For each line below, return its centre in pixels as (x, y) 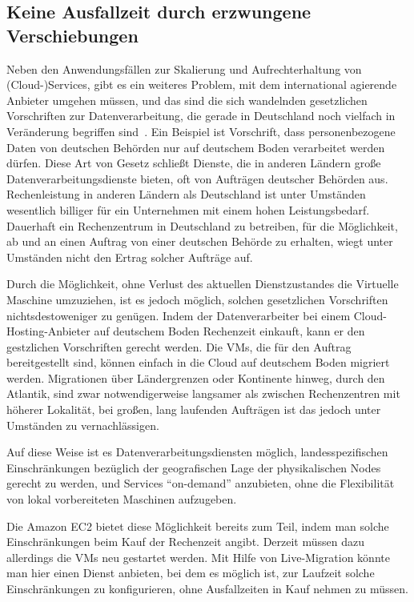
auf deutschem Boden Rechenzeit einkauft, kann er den (229, 331)
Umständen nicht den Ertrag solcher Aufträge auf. (130, 257)
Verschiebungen (72, 35)
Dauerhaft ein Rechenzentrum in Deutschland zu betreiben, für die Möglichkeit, (202, 225)
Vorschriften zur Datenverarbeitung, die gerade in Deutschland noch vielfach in (201, 116)
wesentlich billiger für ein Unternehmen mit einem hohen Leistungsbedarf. (188, 209)
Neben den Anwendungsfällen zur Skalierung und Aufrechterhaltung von (184, 68)
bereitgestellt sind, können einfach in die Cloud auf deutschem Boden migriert (198, 362)
